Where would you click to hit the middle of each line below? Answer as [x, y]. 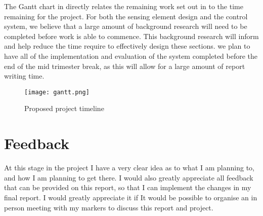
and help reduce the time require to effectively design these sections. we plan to [127, 46]
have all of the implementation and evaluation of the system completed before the [131, 56]
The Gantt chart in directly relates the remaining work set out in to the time [124, 6]
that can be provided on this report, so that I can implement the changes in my [128, 187]
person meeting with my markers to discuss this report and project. [109, 207]
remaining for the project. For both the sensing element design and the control [126, 16]
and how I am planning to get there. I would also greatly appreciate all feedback [129, 177]
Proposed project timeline [64, 108]
